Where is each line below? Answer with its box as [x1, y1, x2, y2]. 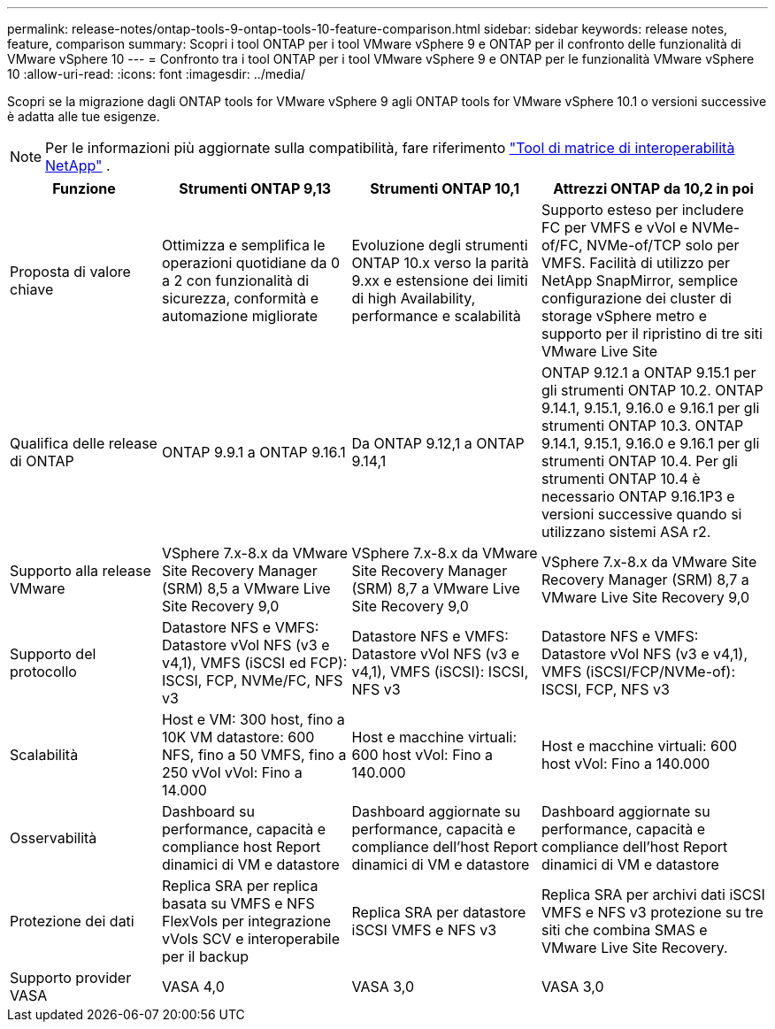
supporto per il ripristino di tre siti [541, 325, 763, 342]
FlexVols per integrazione [162, 912, 331, 930]
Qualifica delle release [10, 434, 157, 452]
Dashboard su [162, 802, 255, 820]
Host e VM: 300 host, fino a [162, 710, 345, 728]
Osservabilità [10, 829, 97, 847]
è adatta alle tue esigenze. [7, 109, 160, 124]
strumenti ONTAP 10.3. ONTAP [541, 417, 744, 434]
